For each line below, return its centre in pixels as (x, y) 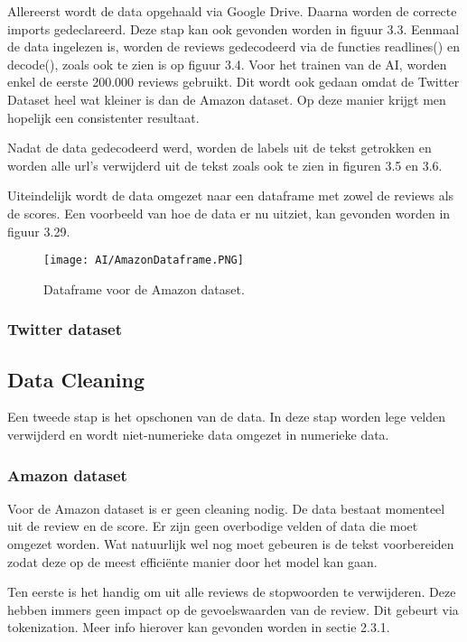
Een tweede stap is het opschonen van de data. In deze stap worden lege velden (227, 417)
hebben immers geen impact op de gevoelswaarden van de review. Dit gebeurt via (233, 609)
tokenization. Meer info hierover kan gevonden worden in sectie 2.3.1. (199, 627)
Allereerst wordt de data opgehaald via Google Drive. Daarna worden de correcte (232, 11)
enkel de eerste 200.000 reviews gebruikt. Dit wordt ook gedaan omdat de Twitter (233, 82)
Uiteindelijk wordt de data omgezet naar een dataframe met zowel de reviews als (231, 195)
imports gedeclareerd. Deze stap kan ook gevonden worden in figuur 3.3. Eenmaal (233, 28)
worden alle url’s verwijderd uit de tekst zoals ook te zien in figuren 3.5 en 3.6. (225, 165)
